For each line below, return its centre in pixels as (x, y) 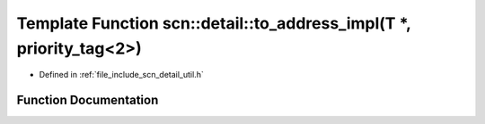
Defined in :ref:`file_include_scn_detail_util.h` (121, 75)
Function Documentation (88, 100)
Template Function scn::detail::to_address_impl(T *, (214, 23)
